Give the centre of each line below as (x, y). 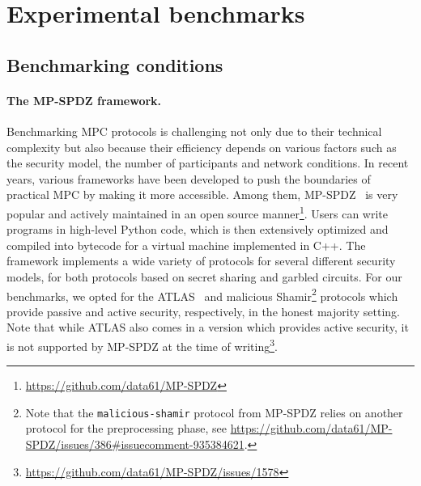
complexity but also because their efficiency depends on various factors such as (202, 147)
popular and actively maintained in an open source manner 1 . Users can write (198, 212)
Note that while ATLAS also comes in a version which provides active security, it (208, 327)
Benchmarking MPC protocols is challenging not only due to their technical (194, 131)
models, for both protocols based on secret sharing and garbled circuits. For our (204, 276)
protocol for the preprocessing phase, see (126, 428)
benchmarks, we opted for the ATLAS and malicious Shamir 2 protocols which (202, 294)
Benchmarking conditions (115, 64)
